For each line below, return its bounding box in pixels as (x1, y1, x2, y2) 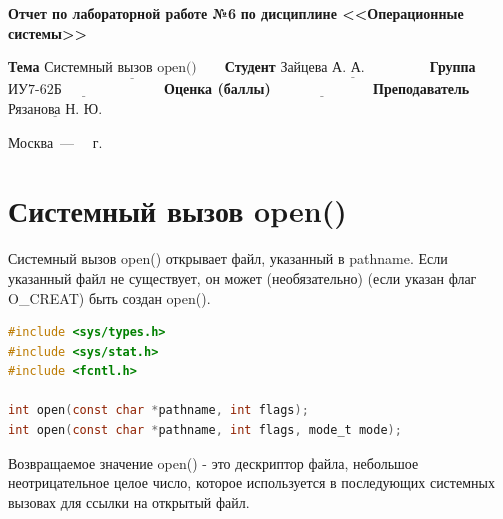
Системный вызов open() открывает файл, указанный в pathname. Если (8, 248, 448, 269)
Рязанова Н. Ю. (8, 103, 103, 117)
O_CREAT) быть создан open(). (8, 287, 211, 308)
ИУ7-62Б (8, 83, 62, 98)
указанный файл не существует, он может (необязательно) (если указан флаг (8, 267, 477, 288)
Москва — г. (8, 131, 103, 152)
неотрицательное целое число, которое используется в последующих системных (8, 472, 495, 493)
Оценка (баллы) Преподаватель (164, 78, 470, 99)
